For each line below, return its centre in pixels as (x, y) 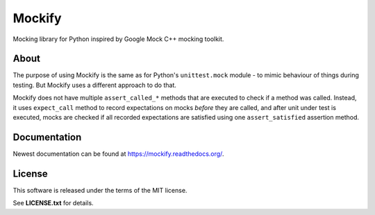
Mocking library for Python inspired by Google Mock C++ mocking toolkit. (118, 39)
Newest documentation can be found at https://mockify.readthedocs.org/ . (118, 154)
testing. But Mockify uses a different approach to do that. (94, 85)
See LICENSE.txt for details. (53, 203)
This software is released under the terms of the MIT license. (100, 190)
